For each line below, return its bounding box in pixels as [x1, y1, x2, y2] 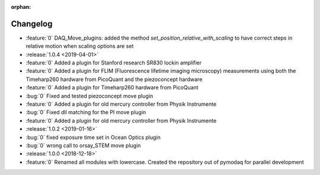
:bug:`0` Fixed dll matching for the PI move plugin [25, 109, 146, 116]
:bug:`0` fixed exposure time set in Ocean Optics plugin [25, 134, 161, 141]
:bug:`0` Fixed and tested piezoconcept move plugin [25, 92, 153, 99]
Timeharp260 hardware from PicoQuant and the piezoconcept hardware [25, 76, 203, 83]
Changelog [11, 18, 53, 29]
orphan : [11, 4, 31, 10]
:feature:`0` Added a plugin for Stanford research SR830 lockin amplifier [25, 59, 202, 66]
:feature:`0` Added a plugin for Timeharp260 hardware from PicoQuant [25, 84, 199, 91]
